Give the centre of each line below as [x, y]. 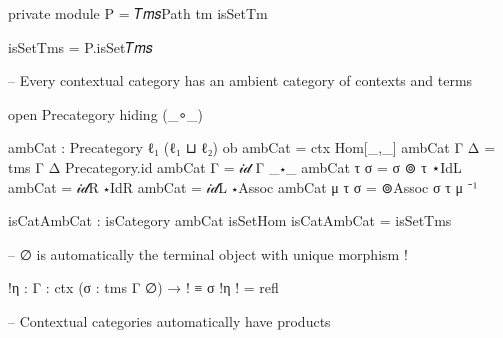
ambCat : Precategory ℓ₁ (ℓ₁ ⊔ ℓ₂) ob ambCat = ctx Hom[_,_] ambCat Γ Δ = [252, 147]
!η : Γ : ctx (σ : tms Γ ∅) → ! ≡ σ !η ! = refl [143, 287]
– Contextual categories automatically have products [169, 320]
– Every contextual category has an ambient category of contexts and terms [240, 80]
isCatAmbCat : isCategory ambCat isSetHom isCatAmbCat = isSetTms [230, 220]
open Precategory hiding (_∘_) [105, 113]
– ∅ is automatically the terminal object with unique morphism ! [208, 253]
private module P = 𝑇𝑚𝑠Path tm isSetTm [138, 13]
